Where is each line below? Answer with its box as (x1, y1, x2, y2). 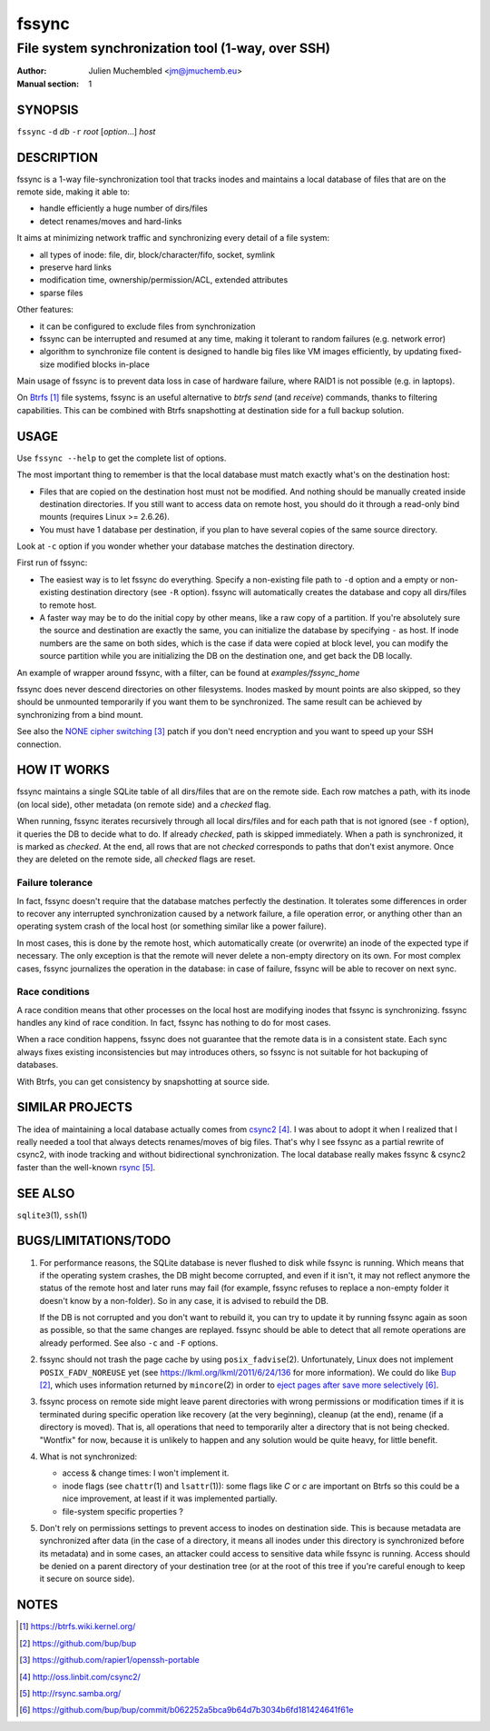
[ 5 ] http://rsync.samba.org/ (19, 1687, 122, 1698)
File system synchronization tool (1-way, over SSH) (16, 40, 331, 56)
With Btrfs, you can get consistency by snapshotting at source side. (16, 1076, 270, 1087)
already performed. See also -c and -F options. (39, 1337, 219, 1348)
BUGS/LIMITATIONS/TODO (16, 1233, 171, 1249)
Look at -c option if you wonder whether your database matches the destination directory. (16, 541, 356, 552)
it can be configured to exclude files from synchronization (39, 321, 256, 332)
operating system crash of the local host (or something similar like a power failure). (16, 920, 327, 931)
